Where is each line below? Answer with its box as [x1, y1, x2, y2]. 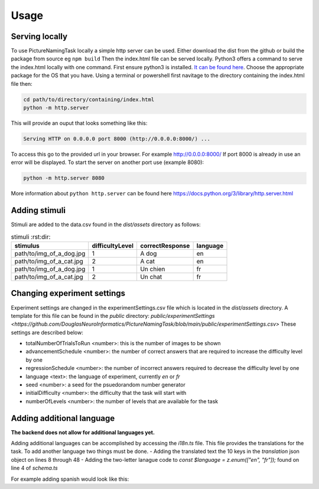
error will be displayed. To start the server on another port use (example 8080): [11, 159, 204, 166]
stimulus [14, 242, 40, 250]
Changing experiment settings [11, 288, 126, 298]
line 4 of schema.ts [11, 465, 58, 472]
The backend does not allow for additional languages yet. [11, 429, 155, 436]
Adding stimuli [11, 205, 66, 215]
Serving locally [11, 31, 68, 41]
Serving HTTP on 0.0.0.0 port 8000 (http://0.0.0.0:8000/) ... [23, 135, 211, 142]
